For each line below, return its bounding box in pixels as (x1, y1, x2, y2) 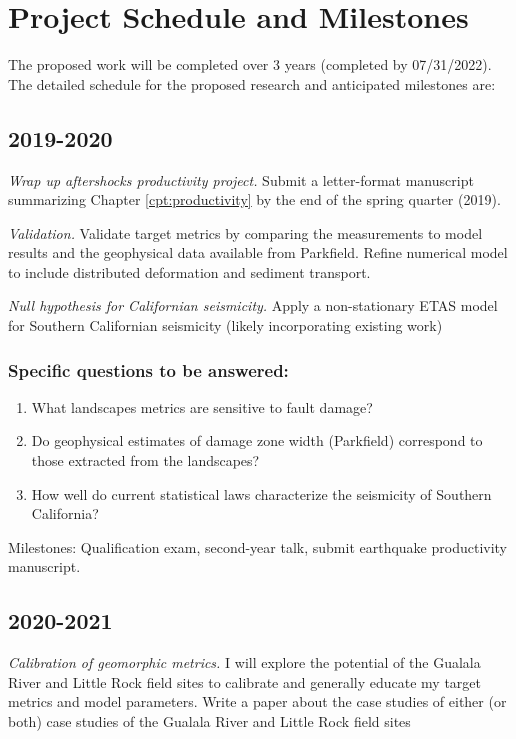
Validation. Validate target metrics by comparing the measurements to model (8, 222, 483, 243)
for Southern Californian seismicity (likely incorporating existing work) (8, 315, 443, 336)
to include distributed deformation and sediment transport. (8, 261, 371, 282)
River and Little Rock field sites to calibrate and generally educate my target (8, 671, 481, 692)
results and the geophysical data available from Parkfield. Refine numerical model (8, 242, 508, 263)
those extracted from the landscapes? (31, 450, 260, 471)
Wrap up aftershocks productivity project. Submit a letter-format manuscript (8, 169, 474, 190)
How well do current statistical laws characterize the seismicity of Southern (31, 483, 492, 504)
